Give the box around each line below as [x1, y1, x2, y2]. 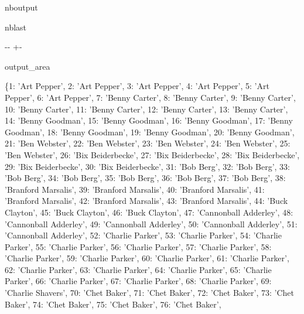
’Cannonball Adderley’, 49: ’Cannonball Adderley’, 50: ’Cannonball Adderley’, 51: [5, 217, 298, 230]
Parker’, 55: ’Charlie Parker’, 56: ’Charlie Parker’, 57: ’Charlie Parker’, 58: [5, 240, 272, 252]
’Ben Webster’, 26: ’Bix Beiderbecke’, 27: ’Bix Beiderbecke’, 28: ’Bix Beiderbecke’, [5, 148, 300, 161]
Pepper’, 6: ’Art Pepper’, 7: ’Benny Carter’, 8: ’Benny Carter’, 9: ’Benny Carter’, [5, 91, 296, 103]
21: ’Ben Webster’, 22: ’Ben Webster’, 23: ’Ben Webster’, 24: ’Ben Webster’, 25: [5, 137, 291, 149]
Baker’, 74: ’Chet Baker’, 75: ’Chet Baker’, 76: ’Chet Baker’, [5, 298, 221, 310]
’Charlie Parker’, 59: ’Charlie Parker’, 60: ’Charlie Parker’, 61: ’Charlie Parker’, [5, 252, 289, 264]
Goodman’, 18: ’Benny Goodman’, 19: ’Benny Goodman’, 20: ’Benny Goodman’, [5, 125, 295, 138]
